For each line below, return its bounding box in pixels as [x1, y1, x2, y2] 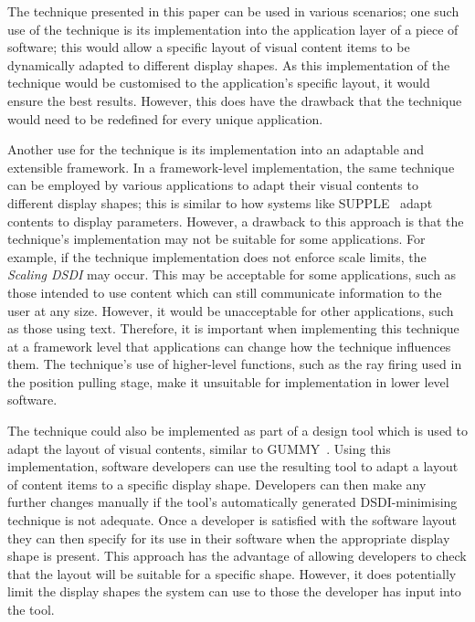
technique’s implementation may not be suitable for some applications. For [7, 229, 426, 248]
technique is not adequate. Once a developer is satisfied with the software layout [7, 511, 457, 530]
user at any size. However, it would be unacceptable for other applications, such [7, 300, 454, 320]
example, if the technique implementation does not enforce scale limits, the [7, 247, 427, 266]
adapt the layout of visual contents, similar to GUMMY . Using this [7, 438, 391, 458]
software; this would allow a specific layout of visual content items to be [7, 37, 410, 57]
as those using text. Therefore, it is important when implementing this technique [7, 319, 459, 338]
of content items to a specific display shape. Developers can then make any [7, 474, 427, 493]
